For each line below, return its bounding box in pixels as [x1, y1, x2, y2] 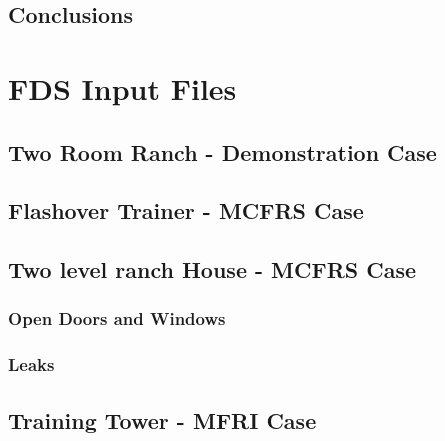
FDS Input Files [8, 67, 237, 108]
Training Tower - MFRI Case [8, 404, 317, 435]
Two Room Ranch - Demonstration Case [8, 136, 437, 167]
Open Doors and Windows [8, 306, 226, 331]
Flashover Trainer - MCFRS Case [8, 195, 364, 226]
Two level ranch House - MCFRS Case [8, 254, 417, 285]
